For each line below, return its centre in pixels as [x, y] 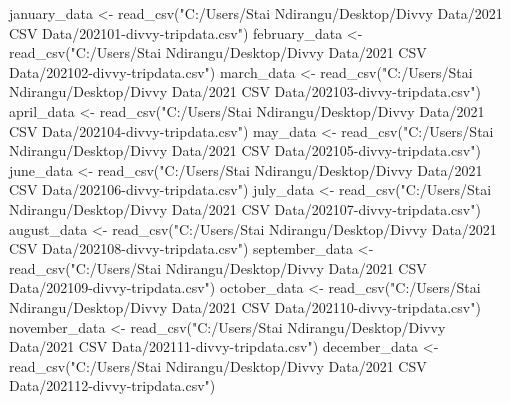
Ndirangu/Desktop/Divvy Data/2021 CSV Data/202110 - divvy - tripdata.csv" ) [245, 306]
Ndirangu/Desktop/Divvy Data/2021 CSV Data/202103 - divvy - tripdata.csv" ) [245, 91]
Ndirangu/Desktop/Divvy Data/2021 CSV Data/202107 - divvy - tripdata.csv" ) [245, 208]
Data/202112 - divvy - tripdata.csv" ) [112, 385]
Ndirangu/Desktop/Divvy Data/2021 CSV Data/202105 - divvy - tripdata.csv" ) [245, 150]
